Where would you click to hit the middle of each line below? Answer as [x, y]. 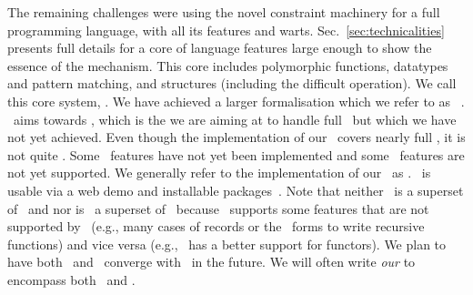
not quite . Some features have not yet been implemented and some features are [236, 154]
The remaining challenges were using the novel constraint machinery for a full [224, 12]
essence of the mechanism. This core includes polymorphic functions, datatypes [228, 65]
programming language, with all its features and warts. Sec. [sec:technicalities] [226, 30]
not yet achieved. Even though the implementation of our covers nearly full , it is [236, 137]
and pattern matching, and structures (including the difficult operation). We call [232, 83]
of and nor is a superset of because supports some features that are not [218, 208]
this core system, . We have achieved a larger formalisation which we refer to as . [236, 101]
